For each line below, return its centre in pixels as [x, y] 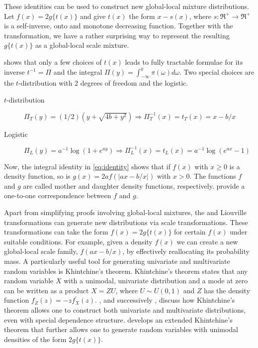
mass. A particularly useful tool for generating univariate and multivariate [117, 261]
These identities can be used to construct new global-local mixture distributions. [127, 6]
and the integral [78, 71]
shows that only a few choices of [53, 61]
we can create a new [207, 241]
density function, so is [37, 176]
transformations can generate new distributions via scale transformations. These [126, 222]
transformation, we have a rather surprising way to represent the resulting [117, 35]
